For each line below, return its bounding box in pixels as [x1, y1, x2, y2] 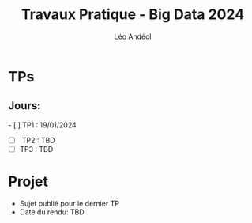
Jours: [8, 99, 41, 112]
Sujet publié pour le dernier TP [19, 198, 120, 208]
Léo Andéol [114, 32, 152, 41]
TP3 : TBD [19, 144, 54, 153]
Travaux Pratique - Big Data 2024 [21, 6, 245, 24]
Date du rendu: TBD [19, 207, 85, 217]
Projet [8, 172, 49, 191]
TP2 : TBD [21, 135, 55, 145]
